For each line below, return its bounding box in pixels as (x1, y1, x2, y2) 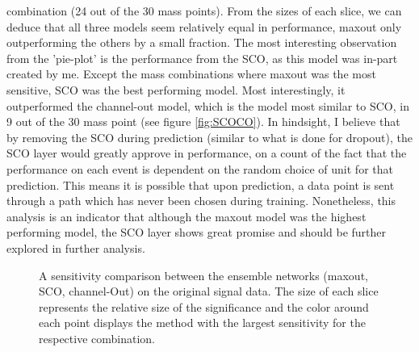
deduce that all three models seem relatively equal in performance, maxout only (6, 18, 402, 35)
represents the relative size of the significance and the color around (39, 298, 369, 315)
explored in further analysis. (6, 239, 145, 256)
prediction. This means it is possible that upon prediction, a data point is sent (6, 176, 395, 193)
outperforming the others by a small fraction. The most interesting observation (6, 34, 397, 51)
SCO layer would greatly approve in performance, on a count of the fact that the (6, 145, 407, 161)
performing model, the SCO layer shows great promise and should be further (6, 224, 387, 241)
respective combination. (39, 329, 156, 346)
